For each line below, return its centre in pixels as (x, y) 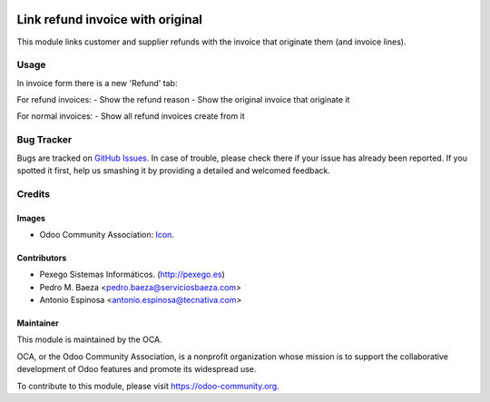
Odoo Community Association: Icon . (107, 234)
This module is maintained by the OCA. (89, 339)
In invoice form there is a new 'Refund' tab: (97, 83)
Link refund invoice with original (110, 20)
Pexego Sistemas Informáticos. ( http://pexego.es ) (132, 275)
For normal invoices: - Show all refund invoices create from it (131, 116)
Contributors (42, 258)
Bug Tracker (44, 140)
